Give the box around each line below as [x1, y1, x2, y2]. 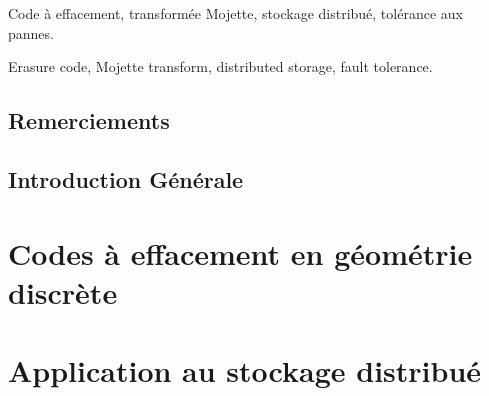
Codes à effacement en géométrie [8, 232, 473, 273]
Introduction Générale [8, 163, 244, 194]
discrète [8, 271, 118, 312]
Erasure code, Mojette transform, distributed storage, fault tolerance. [8, 56, 433, 77]
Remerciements [8, 105, 170, 136]
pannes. [8, 22, 54, 43]
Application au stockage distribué [8, 350, 482, 391]
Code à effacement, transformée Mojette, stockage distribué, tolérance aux [8, 3, 463, 23]
